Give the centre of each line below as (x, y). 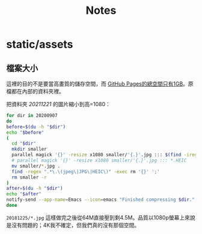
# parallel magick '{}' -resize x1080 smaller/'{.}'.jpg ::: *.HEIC (99, 160)
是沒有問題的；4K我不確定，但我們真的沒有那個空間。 (73, 225)
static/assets (40, 44)
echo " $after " (24, 194)
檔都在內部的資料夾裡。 (35, 91)
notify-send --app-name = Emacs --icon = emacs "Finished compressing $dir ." (101, 200)
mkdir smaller (29, 149)
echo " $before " (25, 132)
